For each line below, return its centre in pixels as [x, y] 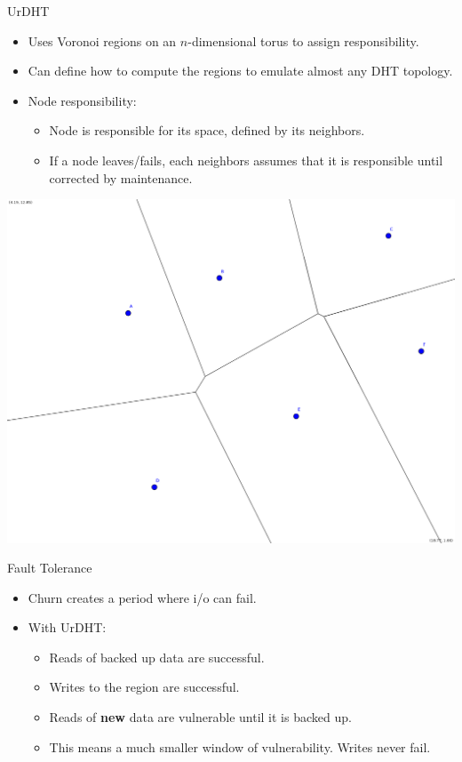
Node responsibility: [82, 100]
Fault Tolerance [50, 568]
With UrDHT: [67, 627]
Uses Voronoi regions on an [102, 40]
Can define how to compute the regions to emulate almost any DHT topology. [240, 71]
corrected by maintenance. [121, 177]
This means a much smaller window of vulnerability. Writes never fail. [240, 746]
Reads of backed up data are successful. [157, 657]
